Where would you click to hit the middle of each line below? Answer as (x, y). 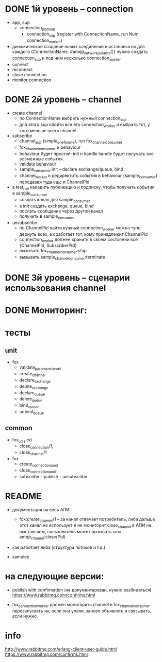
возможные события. (41, 159)
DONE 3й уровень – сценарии (67, 278)
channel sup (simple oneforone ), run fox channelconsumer (71, 142)
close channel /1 (33, 453)
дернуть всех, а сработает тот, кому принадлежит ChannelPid (83, 234)
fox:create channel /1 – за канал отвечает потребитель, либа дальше (87, 520)
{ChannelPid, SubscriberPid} (48, 245)
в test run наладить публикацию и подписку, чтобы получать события (83, 187)
